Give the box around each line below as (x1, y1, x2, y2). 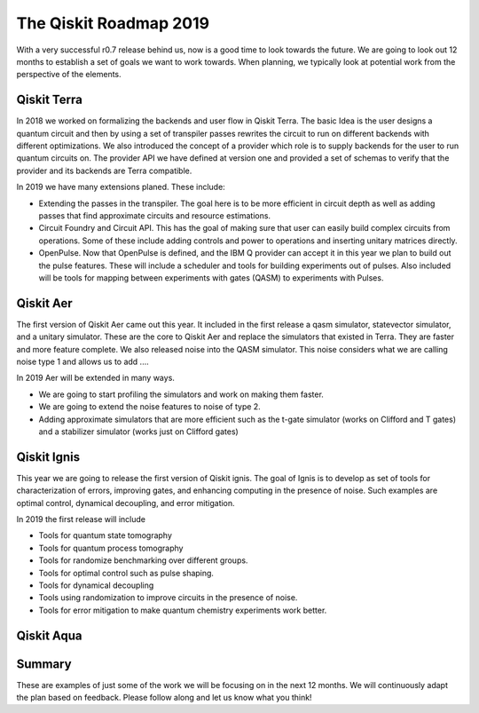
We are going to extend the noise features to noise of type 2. (38, 401, 261, 412)
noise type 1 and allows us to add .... (16, 356, 150, 367)
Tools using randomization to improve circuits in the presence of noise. (38, 592, 298, 603)
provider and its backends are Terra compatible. (16, 165, 192, 176)
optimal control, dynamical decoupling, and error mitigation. (16, 497, 235, 508)
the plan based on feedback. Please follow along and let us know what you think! (16, 693, 312, 703)
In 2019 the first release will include (16, 514, 146, 525)
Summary (16, 656, 72, 671)
